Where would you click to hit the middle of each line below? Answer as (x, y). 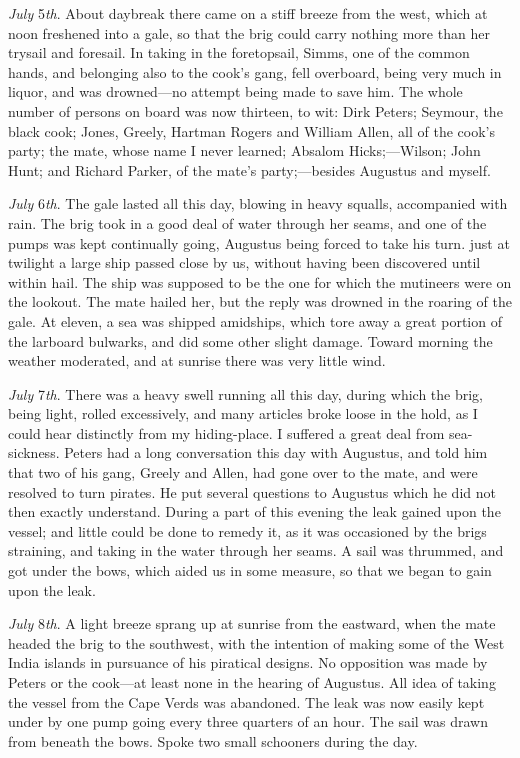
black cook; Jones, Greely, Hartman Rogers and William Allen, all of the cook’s (251, 130)
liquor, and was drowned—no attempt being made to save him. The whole (235, 91)
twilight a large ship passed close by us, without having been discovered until (244, 262)
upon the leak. (52, 589)
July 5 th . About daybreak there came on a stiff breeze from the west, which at (248, 13)
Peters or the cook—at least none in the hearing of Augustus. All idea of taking (252, 682)
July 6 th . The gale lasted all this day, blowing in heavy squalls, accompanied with (258, 203)
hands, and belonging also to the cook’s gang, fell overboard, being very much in (255, 71)
